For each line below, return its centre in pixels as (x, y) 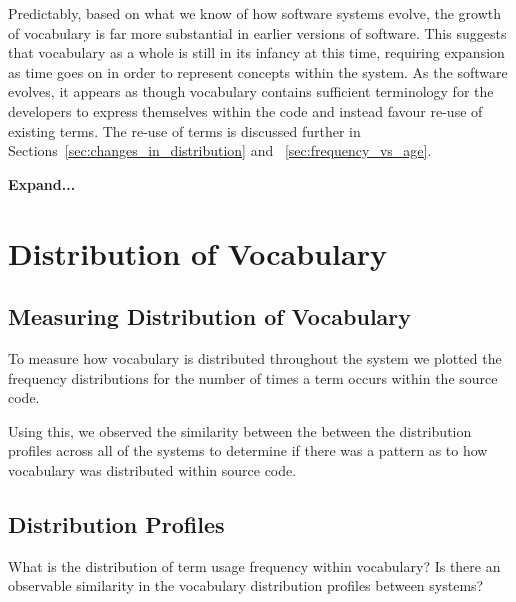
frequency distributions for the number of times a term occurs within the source (253, 377)
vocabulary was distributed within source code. (152, 469)
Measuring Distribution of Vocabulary (210, 316)
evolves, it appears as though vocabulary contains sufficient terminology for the (251, 91)
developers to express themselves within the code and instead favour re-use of (245, 110)
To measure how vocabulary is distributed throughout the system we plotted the (255, 357)
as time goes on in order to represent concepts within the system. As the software (258, 71)
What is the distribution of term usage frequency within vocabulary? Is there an (254, 565)
